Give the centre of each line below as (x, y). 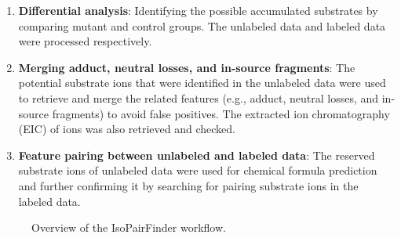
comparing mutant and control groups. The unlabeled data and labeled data (202, 25)
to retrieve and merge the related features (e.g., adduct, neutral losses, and (199, 97)
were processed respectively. (85, 41)
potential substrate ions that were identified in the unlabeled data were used (202, 83)
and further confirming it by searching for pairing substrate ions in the (188, 185)
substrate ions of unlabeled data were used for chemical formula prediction (198, 170)
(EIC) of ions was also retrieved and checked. (127, 129)
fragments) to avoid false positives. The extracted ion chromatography (221, 113)
